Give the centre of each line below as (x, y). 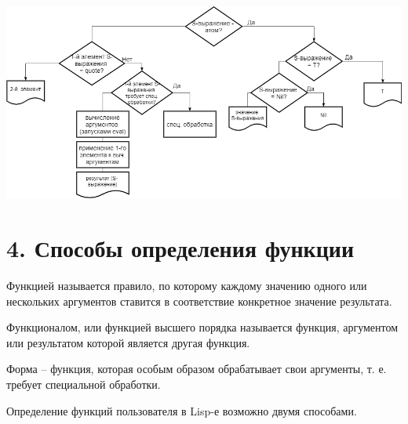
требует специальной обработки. (84, 384)
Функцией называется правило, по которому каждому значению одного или (187, 286)
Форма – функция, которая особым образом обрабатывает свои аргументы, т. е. (197, 369)
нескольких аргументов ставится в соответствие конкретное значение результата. (199, 301)
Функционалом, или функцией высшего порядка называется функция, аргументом (202, 327)
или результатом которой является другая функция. (128, 342)
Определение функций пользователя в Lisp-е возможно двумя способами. (182, 410)
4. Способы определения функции (180, 248)
